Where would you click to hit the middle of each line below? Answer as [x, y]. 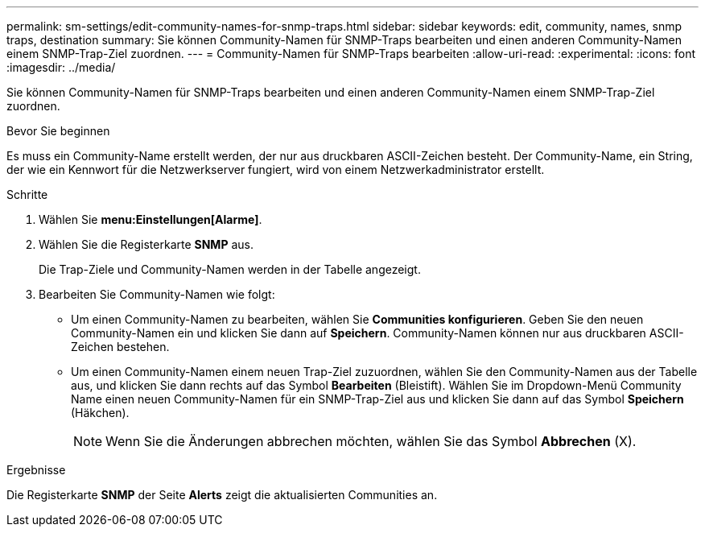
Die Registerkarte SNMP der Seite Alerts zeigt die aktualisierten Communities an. [222, 495]
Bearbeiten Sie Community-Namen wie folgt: [157, 294]
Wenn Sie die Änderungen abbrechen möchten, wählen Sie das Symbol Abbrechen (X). [371, 441]
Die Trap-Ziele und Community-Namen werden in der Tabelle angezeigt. [230, 269]
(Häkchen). [100, 413]
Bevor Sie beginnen [58, 131]
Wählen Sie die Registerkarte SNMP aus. [146, 244]
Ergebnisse [36, 470]
